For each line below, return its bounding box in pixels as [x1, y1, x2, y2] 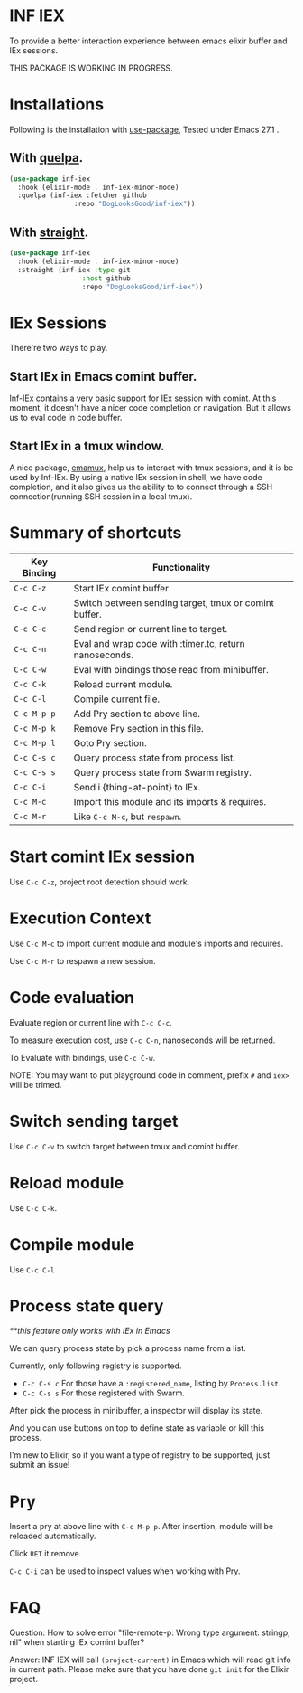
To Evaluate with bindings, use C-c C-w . [9, 1052, 156, 1063]
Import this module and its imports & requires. [73, 795, 267, 808]
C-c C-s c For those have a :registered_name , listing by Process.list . [22, 1378, 281, 1389]
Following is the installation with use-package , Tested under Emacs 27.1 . [9, 124, 280, 135]
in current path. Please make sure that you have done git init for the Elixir [9, 1664, 289, 1675]
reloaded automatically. [9, 1530, 96, 1542]
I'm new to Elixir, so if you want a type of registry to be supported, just [9, 1450, 271, 1461]
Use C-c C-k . [9, 1202, 58, 1213]
